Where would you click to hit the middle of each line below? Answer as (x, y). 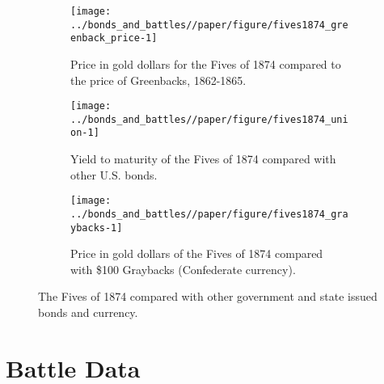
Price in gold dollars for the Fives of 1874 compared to (206, 63)
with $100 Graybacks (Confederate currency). (183, 269)
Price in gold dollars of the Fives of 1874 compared (197, 253)
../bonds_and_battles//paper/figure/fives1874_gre (209, 25)
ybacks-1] (97, 228)
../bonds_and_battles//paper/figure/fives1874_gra (209, 214)
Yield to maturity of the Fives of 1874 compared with (203, 159)
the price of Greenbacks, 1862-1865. (158, 80)
